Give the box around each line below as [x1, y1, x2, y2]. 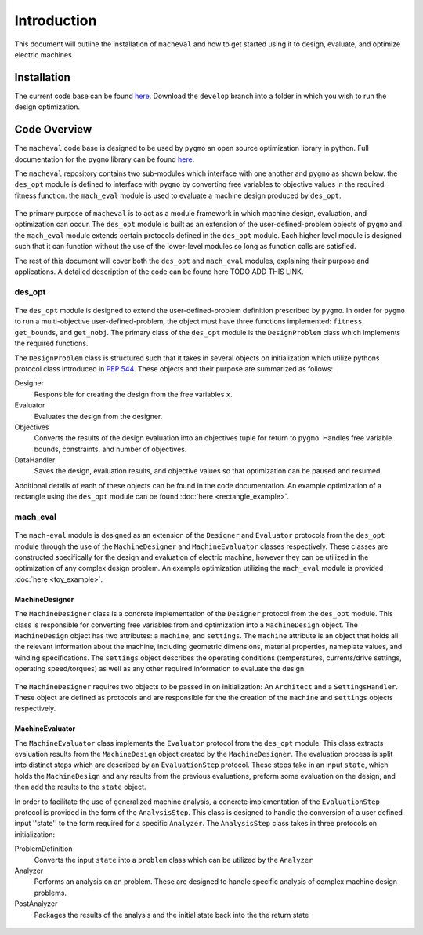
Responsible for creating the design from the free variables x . [34, 389, 233, 399]
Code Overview [14, 122, 92, 137]
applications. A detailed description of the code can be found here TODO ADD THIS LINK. [14, 267, 305, 276]
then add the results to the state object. [14, 782, 146, 792]
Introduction [14, 12, 97, 29]
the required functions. [14, 338, 89, 349]
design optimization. [14, 102, 81, 111]
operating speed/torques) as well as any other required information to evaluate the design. [14, 664, 306, 674]
